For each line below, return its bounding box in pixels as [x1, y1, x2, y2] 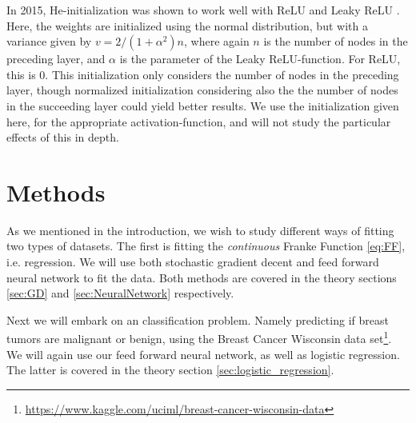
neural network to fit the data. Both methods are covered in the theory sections [6, 269, 397, 285]
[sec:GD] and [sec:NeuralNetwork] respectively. [6, 285, 234, 301]
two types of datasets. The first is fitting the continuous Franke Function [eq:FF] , [6, 237, 406, 254]
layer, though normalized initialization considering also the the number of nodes [6, 82, 398, 98]
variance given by [6, 33, 92, 50]
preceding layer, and [6, 50, 106, 67]
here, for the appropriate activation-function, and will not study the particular [6, 113, 391, 130]
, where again [183, 33, 250, 50]
